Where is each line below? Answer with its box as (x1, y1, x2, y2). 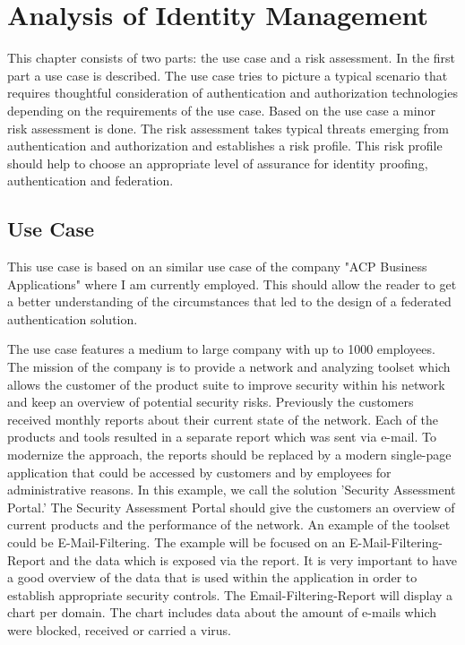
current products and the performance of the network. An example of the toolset (7, 515, 451, 534)
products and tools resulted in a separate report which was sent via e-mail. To (7, 427, 436, 446)
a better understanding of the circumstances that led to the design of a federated (7, 292, 452, 311)
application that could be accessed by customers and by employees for (7, 462, 392, 481)
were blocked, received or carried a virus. (7, 620, 231, 639)
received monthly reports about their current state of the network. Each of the (7, 409, 438, 428)
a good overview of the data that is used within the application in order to (7, 568, 418, 587)
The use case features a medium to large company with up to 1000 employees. (7, 340, 435, 358)
